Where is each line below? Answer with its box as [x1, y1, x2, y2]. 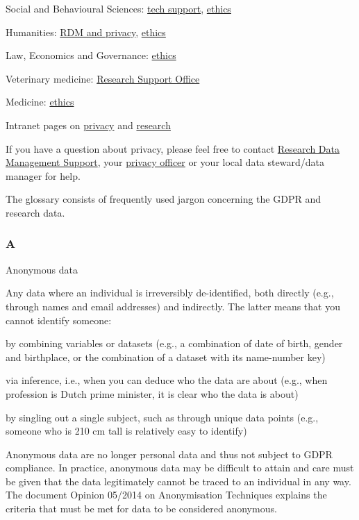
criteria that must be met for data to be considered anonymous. [6, 501, 277, 516]
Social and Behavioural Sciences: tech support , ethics [6, 1, 231, 15]
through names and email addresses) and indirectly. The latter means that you [6, 299, 340, 313]
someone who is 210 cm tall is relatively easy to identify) [6, 423, 247, 438]
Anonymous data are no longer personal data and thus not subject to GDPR [6, 446, 333, 461]
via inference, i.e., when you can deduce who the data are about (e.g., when [6, 373, 328, 387]
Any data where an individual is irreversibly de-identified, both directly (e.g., [6, 285, 334, 300]
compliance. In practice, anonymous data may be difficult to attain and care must [6, 460, 354, 475]
